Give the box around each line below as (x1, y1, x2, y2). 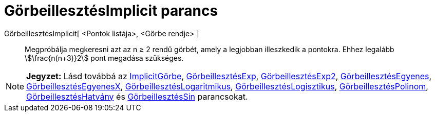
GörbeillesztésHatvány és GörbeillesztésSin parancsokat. (26, 91, 248, 102)
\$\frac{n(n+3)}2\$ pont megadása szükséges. (25, 53, 184, 62)
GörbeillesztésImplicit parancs (4, 2, 218, 19)
